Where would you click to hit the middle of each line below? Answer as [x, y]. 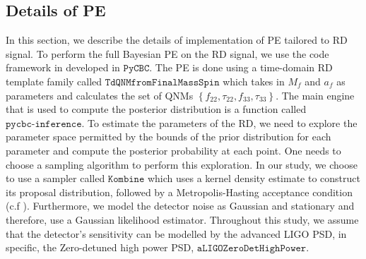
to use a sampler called [55, 178]
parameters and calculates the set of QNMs [100, 95]
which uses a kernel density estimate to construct [254, 178]
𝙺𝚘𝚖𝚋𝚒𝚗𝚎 [126, 180]
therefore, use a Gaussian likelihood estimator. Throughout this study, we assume [182, 219]
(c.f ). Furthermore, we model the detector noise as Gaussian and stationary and [180, 206]
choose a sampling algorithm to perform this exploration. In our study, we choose [182, 164]
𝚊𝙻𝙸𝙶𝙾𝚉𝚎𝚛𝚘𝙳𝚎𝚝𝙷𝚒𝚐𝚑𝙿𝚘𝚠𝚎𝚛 [252, 249]
